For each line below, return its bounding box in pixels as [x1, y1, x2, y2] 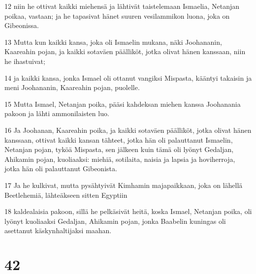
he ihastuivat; [4, 56, 45, 66]
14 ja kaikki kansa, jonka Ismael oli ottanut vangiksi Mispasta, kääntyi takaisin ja [4, 72, 252, 83]
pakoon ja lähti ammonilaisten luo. [4, 108, 109, 119]
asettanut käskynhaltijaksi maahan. [4, 225, 112, 236]
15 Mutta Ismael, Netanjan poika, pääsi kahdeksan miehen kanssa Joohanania [4, 98, 241, 109]
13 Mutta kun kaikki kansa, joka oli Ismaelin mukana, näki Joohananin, [4, 36, 222, 47]
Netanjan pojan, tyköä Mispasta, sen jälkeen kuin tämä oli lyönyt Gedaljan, [4, 144, 234, 154]
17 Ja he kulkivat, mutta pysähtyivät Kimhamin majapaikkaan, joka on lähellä [4, 180, 243, 190]
